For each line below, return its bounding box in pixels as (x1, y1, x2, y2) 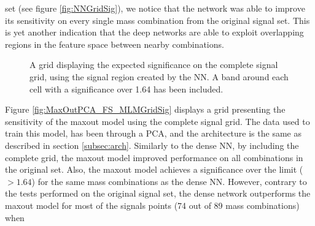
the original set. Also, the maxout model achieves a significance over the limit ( (5, 163, 303, 176)
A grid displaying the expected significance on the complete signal (29, 58, 278, 71)
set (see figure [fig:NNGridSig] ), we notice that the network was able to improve (5, 2, 305, 14)
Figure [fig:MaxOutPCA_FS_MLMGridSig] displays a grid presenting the (5, 103, 286, 116)
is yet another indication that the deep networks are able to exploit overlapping (5, 26, 304, 39)
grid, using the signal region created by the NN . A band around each (29, 70, 289, 83)
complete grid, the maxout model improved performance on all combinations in (5, 151, 303, 164)
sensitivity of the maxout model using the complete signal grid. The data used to (5, 115, 310, 127)
